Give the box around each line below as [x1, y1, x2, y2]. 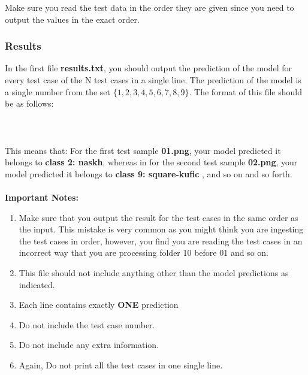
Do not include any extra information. [19, 338, 159, 351]
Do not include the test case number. [19, 318, 155, 331]
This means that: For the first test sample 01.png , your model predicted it [5, 144, 281, 156]
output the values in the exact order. [5, 13, 140, 25]
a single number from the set [5, 85, 110, 98]
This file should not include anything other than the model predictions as [19, 266, 289, 279]
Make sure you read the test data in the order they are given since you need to [5, 1, 294, 13]
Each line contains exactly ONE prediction [19, 298, 179, 311]
